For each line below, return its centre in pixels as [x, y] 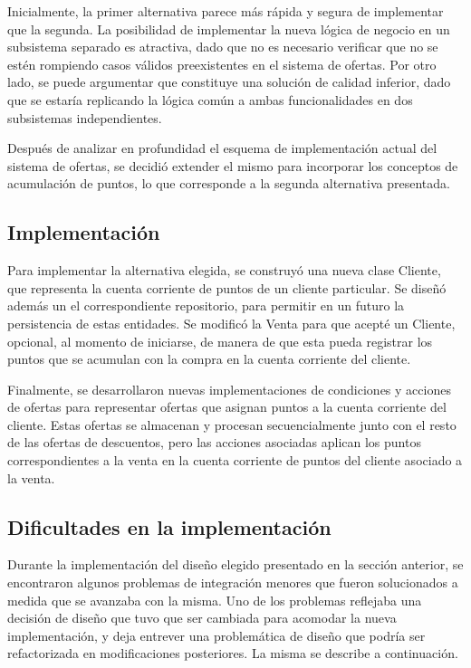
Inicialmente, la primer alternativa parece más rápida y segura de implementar [226, 11]
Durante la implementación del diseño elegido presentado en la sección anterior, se [235, 564]
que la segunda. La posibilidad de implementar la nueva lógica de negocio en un [229, 29]
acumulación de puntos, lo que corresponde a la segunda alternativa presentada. [229, 183]
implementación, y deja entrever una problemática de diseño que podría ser [216, 635]
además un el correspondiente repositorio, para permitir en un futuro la [206, 305]
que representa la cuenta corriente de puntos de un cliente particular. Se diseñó [227, 287]
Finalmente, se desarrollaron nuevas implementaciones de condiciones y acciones [229, 389]
